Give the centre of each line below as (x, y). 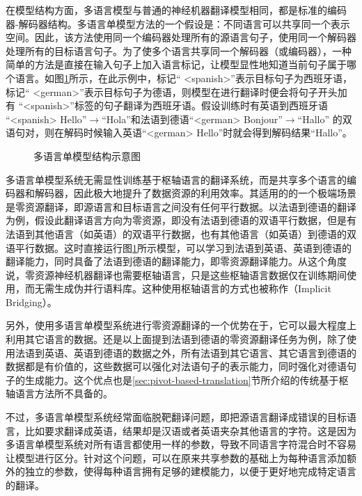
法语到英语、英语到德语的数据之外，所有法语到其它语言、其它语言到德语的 (186, 352)
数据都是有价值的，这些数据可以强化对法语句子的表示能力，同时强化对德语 (176, 366)
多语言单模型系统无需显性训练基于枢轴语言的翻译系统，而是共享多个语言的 (176, 179)
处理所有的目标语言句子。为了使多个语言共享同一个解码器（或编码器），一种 (179, 50)
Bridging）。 (31, 302)
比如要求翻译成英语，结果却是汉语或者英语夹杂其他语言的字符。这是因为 (190, 430)
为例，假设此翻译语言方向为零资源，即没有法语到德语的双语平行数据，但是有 (181, 220)
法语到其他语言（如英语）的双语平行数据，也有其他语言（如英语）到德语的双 (181, 233)
